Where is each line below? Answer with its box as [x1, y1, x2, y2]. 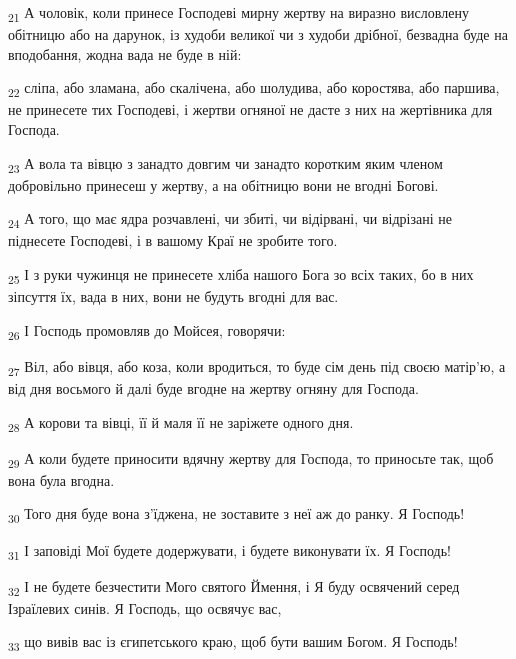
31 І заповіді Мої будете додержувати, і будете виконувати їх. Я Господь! [8, 539, 451, 563]
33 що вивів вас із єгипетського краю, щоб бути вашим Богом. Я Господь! [8, 631, 458, 655]
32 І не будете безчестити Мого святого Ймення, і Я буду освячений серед [8, 575, 460, 599]
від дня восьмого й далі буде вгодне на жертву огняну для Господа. [8, 378, 419, 399]
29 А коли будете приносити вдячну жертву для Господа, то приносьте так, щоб [8, 447, 494, 471]
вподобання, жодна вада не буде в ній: [8, 43, 242, 64]
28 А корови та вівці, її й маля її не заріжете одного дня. [8, 411, 354, 435]
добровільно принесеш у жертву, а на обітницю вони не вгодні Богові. [8, 174, 439, 195]
